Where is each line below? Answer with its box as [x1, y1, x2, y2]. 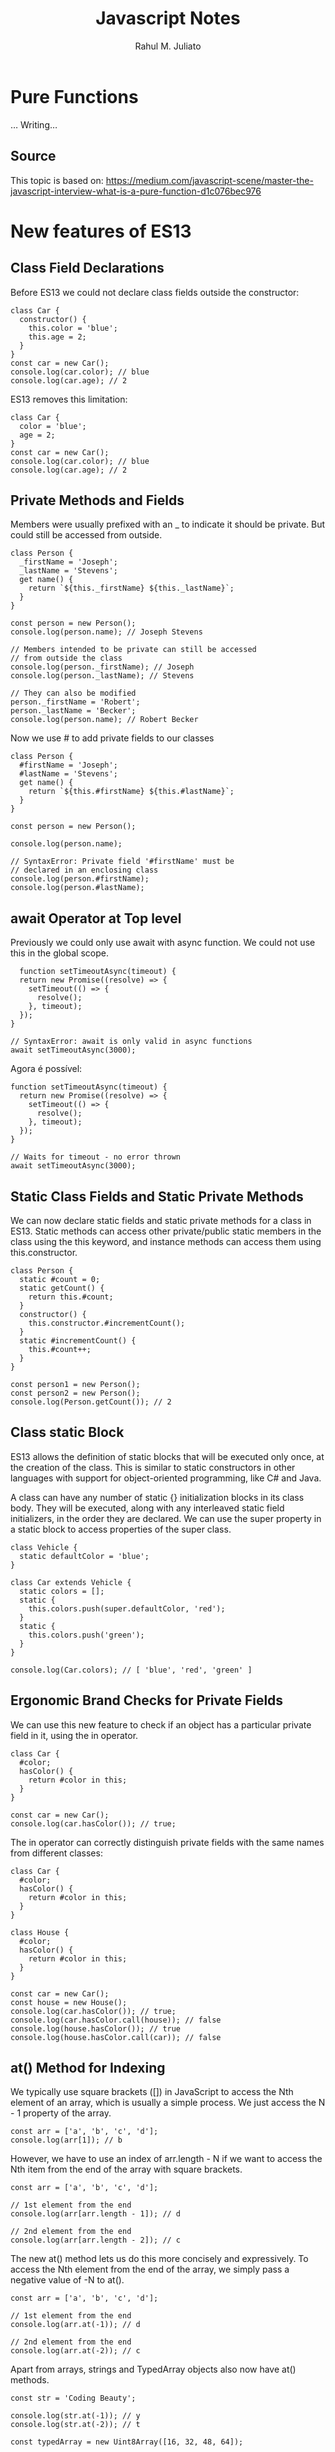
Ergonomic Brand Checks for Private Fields [10, 1692, 284, 1709]
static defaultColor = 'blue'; [19, 1551, 150, 1561]
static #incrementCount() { [19, 1335, 137, 1346]
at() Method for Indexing [10, 2059, 166, 2076]
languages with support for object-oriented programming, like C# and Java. [10, 1472, 322, 1484]
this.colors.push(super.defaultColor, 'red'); [28, 1603, 226, 1614]
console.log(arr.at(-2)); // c [10, 2346, 141, 2356]
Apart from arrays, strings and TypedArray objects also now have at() [10, 2363, 297, 2376]
